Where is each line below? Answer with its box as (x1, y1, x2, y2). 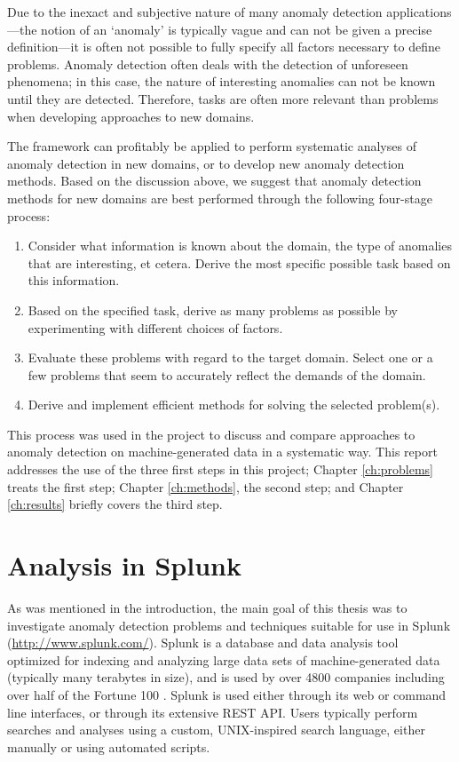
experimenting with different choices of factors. (28, 318, 283, 337)
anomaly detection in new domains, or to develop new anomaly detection (7, 154, 405, 172)
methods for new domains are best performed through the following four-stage (7, 188, 432, 207)
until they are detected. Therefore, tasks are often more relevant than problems (7, 89, 439, 107)
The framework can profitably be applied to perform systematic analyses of (7, 137, 416, 155)
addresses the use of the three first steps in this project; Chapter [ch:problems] (7, 460, 434, 479)
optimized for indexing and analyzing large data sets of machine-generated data (7, 650, 440, 669)
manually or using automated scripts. (7, 737, 210, 756)
